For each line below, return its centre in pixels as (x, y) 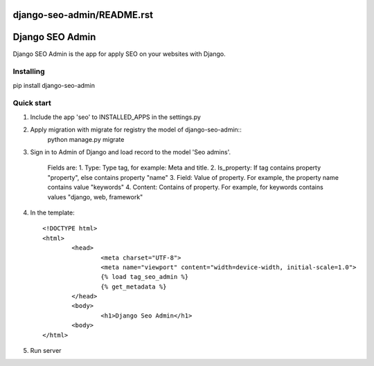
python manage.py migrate (86, 139)
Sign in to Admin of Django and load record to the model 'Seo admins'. (131, 152)
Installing (29, 71)
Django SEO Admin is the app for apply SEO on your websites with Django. (119, 54)
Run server (46, 351)
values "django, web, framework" (95, 196)
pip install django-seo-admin (54, 85)
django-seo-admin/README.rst (83, 15)
